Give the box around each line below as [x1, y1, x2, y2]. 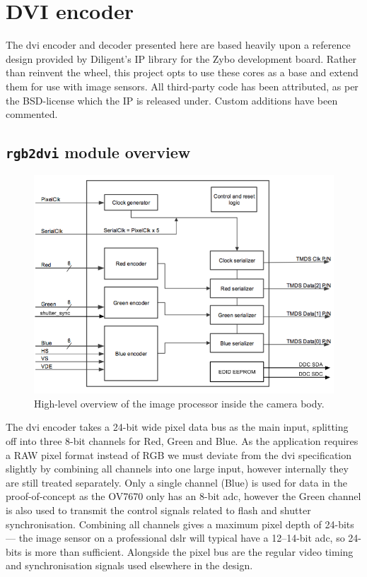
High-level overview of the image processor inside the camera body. [34, 395, 325, 410]
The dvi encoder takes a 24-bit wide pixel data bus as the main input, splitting [6, 420, 349, 434]
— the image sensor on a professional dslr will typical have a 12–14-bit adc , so [6, 530, 345, 545]
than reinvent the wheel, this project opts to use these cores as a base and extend [6, 65, 359, 80]
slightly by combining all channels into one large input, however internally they [6, 461, 349, 476]
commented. [6, 107, 58, 121]
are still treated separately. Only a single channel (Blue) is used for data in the [6, 475, 347, 489]
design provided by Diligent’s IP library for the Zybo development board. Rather [6, 51, 357, 66]
